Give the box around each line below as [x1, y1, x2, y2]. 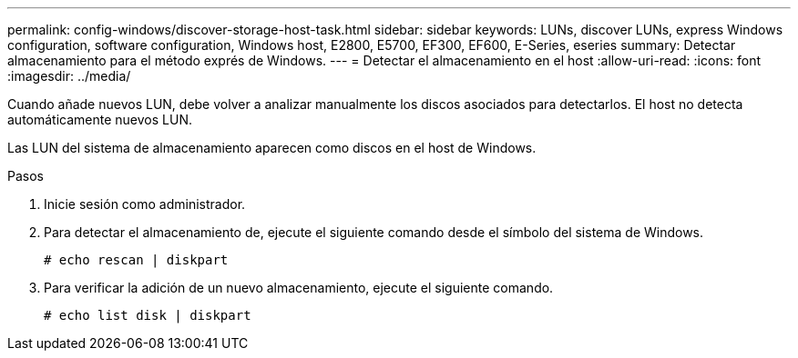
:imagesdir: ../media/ [7, 68, 131, 84]
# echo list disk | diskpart [44, 308, 251, 323]
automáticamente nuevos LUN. [7, 112, 192, 127]
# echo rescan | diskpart [44, 253, 229, 267]
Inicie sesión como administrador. [44, 196, 246, 212]
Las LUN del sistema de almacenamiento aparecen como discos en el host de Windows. [7, 140, 537, 155]
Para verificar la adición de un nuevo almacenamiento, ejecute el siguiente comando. [44, 280, 554, 295]
